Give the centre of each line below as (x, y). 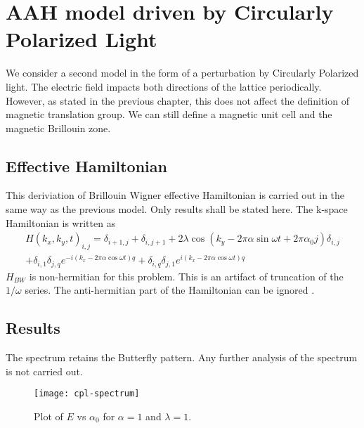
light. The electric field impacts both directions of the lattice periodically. (164, 86)
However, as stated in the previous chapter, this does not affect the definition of (177, 100)
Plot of (48, 416)
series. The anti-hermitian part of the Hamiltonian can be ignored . (170, 290)
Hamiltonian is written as (61, 222)
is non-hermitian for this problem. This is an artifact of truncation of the (186, 276)
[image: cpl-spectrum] (87, 394)
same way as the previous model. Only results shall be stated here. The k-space (177, 209)
